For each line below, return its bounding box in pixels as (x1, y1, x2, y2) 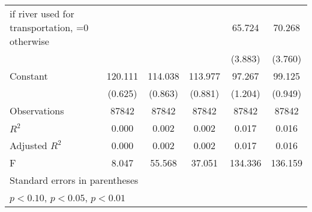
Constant (10, 69, 48, 83)
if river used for (10, 7, 74, 20)
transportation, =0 (10, 20, 89, 34)
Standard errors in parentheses (10, 173, 139, 187)
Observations (10, 104, 64, 117)
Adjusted (10, 138, 47, 152)
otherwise (10, 34, 49, 48)
